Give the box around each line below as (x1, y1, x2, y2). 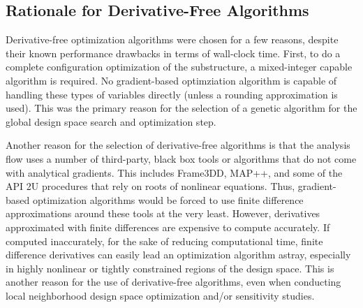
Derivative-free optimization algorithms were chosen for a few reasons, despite (6, 32, 339, 47)
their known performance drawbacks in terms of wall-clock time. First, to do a (6, 45, 341, 60)
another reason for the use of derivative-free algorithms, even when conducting (6, 274, 341, 289)
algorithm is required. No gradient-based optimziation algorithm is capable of (6, 73, 337, 87)
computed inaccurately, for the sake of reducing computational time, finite (6, 233, 323, 248)
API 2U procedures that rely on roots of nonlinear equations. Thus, (6, 179, 295, 193)
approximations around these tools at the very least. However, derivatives (6, 206, 320, 221)
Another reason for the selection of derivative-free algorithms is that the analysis (6, 138, 350, 152)
